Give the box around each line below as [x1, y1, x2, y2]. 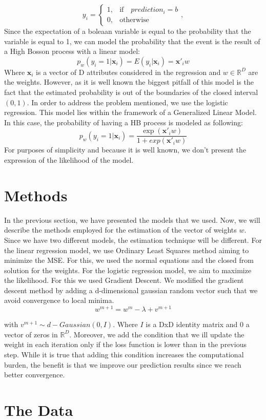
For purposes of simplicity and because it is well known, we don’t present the [4, 144, 247, 155]
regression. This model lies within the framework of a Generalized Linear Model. [4, 107, 257, 118]
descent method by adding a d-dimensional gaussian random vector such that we [4, 284, 258, 295]
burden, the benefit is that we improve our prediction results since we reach [4, 359, 241, 370]
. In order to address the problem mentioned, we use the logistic [27, 97, 228, 107]
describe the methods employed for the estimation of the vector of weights [4, 224, 237, 235]
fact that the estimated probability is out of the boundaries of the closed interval [4, 86, 258, 97]
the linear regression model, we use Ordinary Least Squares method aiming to [4, 244, 249, 255]
